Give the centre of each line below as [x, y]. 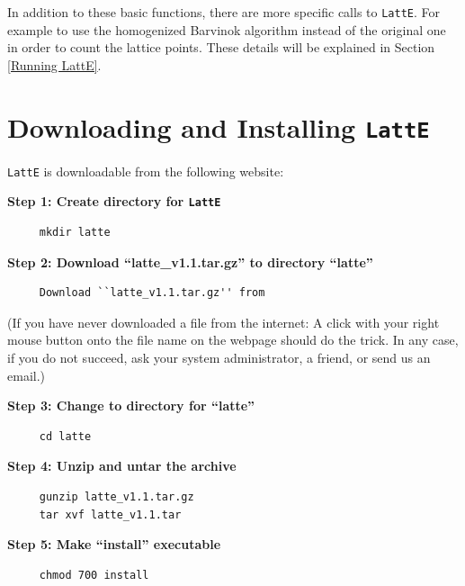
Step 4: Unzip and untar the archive [122, 466]
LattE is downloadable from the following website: [146, 171]
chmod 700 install [94, 575]
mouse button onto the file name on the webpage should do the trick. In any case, [233, 340]
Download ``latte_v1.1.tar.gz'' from [152, 293]
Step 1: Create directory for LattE [114, 201]
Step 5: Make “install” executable [114, 544]
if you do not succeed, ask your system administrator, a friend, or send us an [219, 357]
